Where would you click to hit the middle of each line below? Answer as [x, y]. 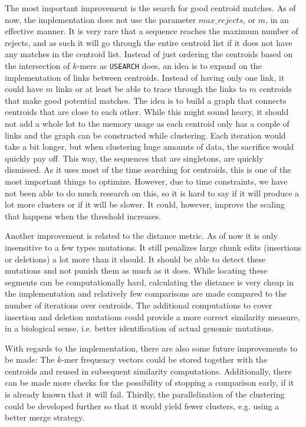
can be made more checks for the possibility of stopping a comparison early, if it [149, 382]
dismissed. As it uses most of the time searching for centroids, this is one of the [148, 170]
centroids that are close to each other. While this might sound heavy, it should [147, 112]
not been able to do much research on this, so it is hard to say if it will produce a [152, 193]
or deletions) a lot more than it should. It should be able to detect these [135, 259]
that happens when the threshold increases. [83, 216]
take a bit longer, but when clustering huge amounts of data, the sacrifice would [149, 147]
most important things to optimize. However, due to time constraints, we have [146, 181]
